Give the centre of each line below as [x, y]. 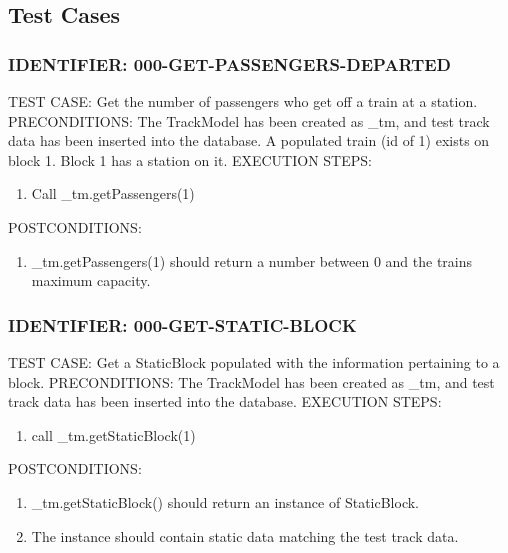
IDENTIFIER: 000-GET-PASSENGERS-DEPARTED [230, 63]
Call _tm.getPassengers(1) [113, 193]
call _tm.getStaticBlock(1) [113, 434]
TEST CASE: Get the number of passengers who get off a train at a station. [243, 101]
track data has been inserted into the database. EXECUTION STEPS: [225, 401]
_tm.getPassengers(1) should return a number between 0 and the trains [252, 260]
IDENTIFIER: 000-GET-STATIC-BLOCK [182, 324]
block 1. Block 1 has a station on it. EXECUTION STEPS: [190, 159]
